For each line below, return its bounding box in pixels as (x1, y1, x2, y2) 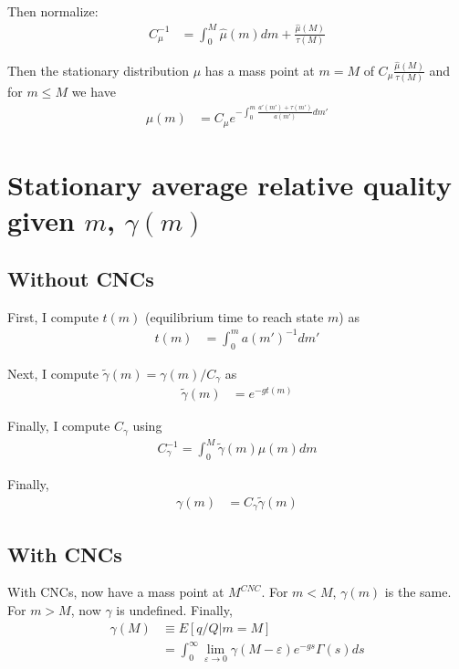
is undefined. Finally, (116, 600, 233, 619)
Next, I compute (7, 363, 99, 382)
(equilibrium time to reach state (145, 307, 324, 326)
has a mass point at (204, 60, 315, 79)
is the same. (384, 582, 452, 601)
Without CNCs (7, 264, 154, 292)
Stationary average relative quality (7, 166, 452, 204)
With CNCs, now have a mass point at (7, 582, 224, 601)
